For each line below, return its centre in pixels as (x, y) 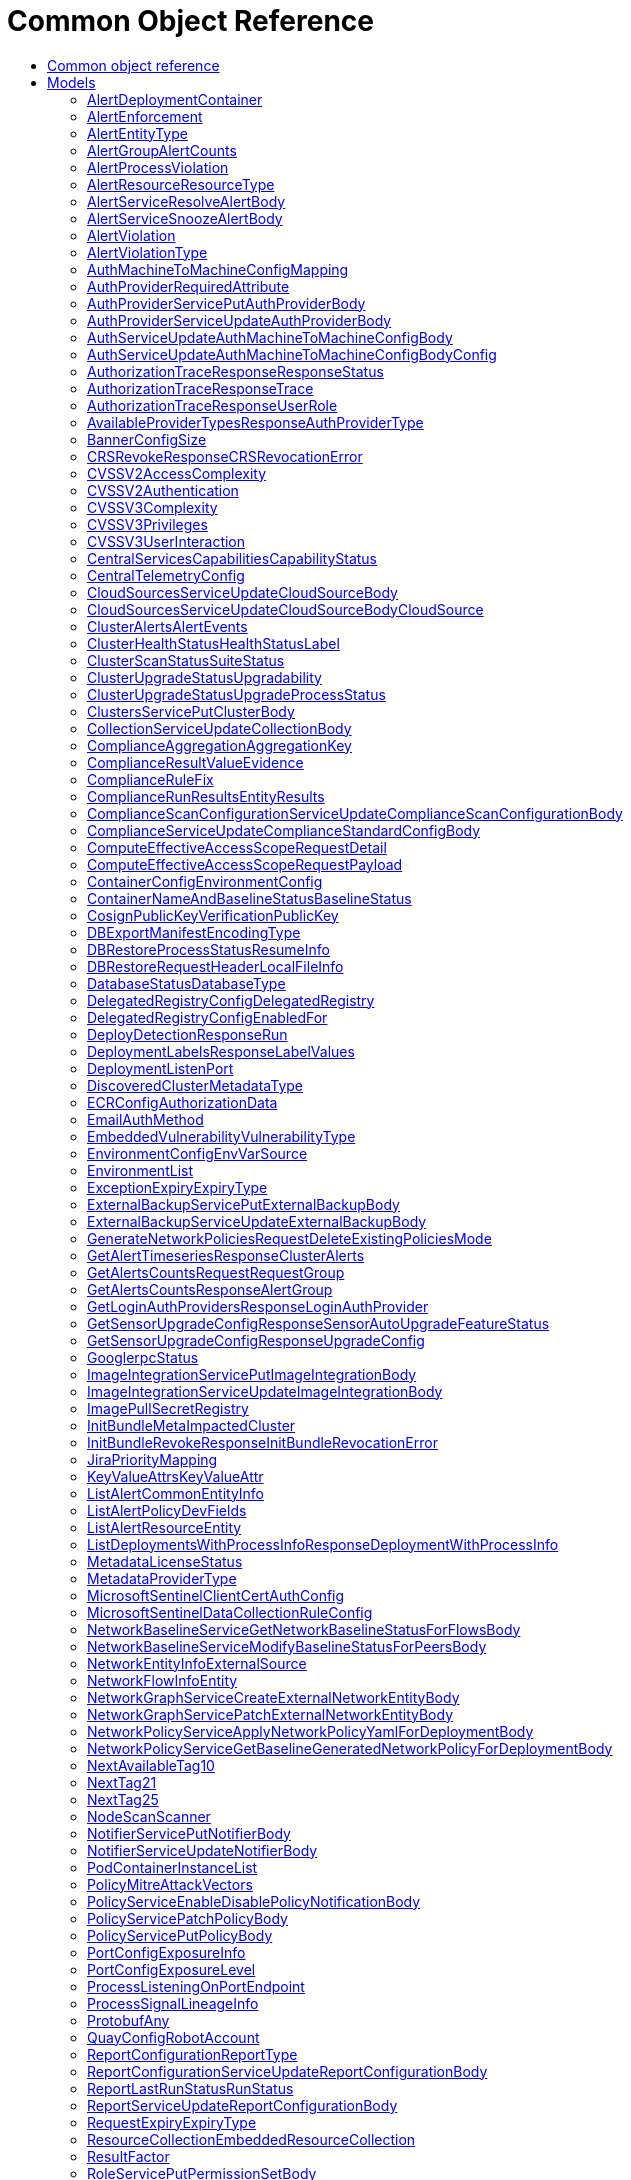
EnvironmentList (140, 1170)
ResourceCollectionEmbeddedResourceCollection (251, 2139)
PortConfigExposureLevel (171, 1969)
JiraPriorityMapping (152, 1459)
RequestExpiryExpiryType (172, 2122)
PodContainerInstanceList (172, 1867)
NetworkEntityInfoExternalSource (197, 1663)
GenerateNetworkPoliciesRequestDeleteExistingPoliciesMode (289, 1238)
